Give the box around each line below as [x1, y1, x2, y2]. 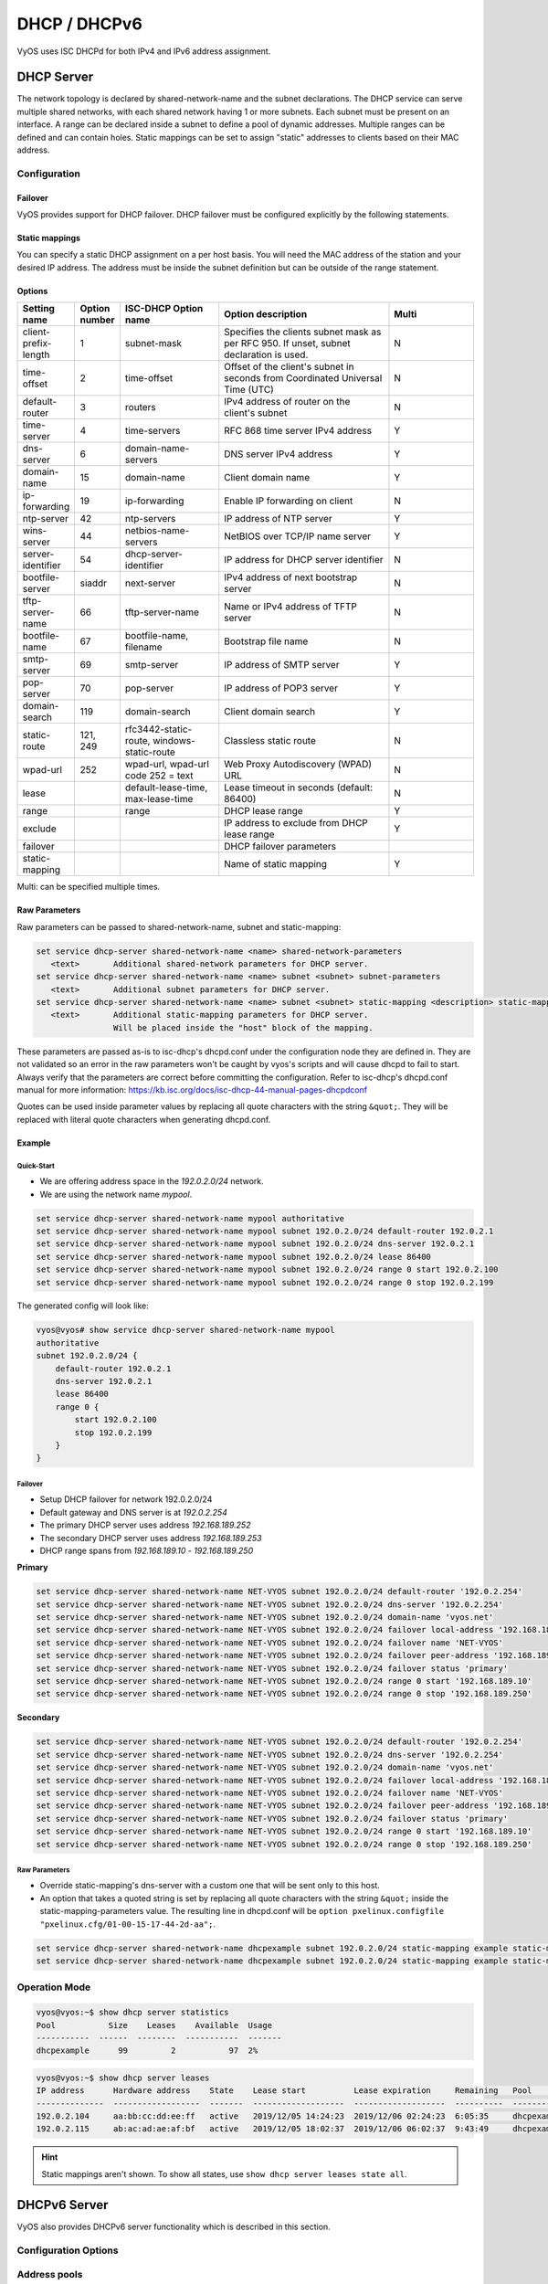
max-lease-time [124, 793, 194, 806]
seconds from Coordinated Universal [224, 372, 383, 385]
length [22, 348, 50, 361]
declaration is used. [224, 348, 309, 361]
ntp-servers [124, 513, 176, 525]
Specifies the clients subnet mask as [224, 325, 382, 338]
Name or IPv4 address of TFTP [224, 600, 358, 613]
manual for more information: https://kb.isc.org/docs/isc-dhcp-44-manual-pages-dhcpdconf [16, 1084, 368, 1095]
